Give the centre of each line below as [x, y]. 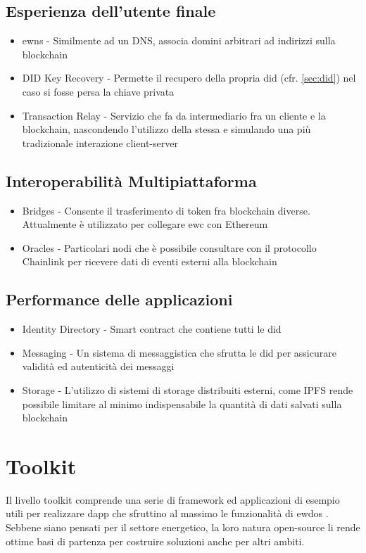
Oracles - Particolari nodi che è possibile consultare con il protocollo [169, 247]
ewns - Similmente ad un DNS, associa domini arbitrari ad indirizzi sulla [179, 40]
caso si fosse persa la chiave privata [98, 91]
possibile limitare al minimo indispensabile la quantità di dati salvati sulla [182, 403]
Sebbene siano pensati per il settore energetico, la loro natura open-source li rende [183, 527]
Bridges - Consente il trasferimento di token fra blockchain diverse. [166, 210]
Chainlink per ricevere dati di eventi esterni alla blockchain [150, 261]
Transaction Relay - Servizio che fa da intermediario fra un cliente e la [174, 115]
